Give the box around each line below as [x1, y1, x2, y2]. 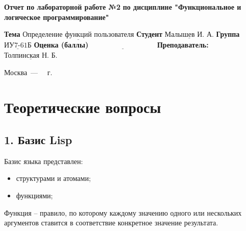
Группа [216, 29, 240, 39]
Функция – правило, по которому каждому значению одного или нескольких [4, 207, 242, 218]
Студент [136, 29, 163, 39]
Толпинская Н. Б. [4, 52, 58, 59]
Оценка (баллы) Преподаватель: [34, 39, 209, 50]
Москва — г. [4, 66, 53, 77]
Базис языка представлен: [4, 155, 83, 166]
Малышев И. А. [164, 31, 214, 39]
